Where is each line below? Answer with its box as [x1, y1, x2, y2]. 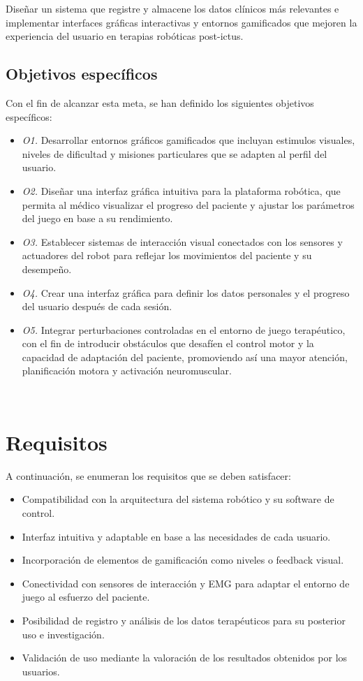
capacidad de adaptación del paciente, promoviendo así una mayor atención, [22, 349, 348, 364]
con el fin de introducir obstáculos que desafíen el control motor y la [22, 336, 314, 351]
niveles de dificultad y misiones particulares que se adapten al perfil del [22, 146, 327, 161]
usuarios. [22, 664, 60, 678]
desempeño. [22, 261, 72, 276]
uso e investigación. [22, 627, 105, 641]
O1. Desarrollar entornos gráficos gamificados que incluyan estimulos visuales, [22, 133, 355, 147]
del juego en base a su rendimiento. [22, 211, 173, 226]
